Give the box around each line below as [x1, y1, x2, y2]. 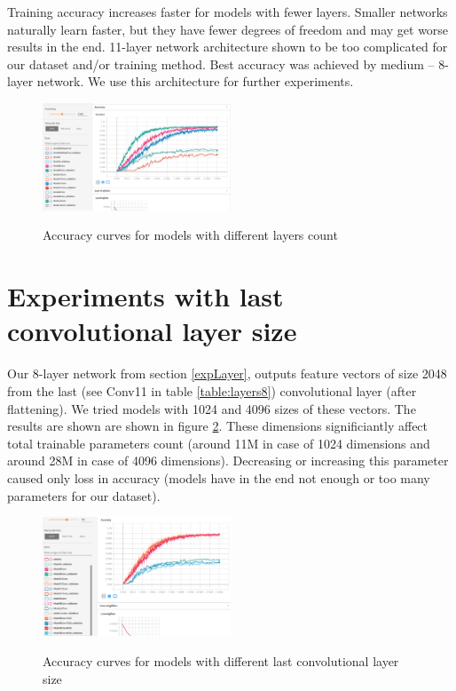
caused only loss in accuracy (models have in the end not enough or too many [7, 468, 430, 487]
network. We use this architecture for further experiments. [36, 72, 354, 91]
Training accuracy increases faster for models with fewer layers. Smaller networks [7, 3, 448, 20]
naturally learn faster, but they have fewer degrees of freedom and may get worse [7, 20, 449, 38]
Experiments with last [7, 278, 284, 314]
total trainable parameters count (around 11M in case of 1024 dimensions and [7, 433, 430, 452]
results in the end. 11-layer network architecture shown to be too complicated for [7, 37, 448, 56]
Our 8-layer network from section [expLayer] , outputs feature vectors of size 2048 [7, 364, 447, 383]
